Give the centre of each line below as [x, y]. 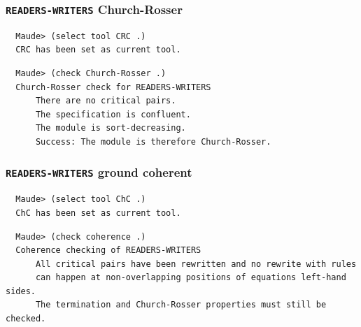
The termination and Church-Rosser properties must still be [181, 305]
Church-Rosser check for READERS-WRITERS [113, 87]
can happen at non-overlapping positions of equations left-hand [191, 278]
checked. [26, 319]
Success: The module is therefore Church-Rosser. [153, 141]
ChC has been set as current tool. [98, 213]
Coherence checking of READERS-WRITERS [108, 250]
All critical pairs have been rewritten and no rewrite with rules [196, 264]
